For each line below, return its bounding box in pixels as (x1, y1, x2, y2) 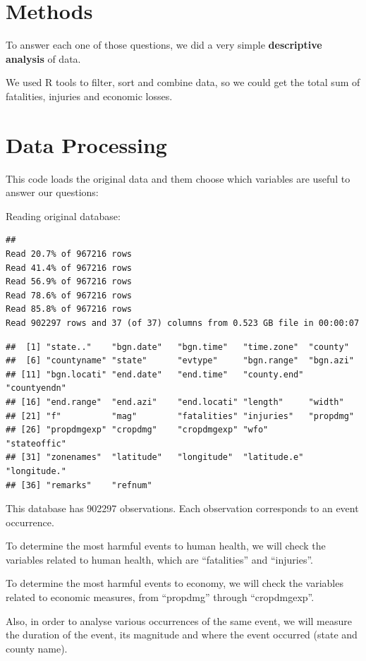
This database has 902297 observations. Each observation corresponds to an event (6, 501, 359, 516)
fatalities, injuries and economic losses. (6, 88, 173, 103)
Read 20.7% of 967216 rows (6, 249, 132, 259)
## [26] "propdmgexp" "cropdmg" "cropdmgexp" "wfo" (6, 425, 269, 435)
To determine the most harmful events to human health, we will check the (6, 538, 326, 553)
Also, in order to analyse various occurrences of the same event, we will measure (6, 613, 353, 628)
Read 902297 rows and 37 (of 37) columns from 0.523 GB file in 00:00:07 (6, 317, 360, 328)
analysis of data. (6, 51, 81, 66)
